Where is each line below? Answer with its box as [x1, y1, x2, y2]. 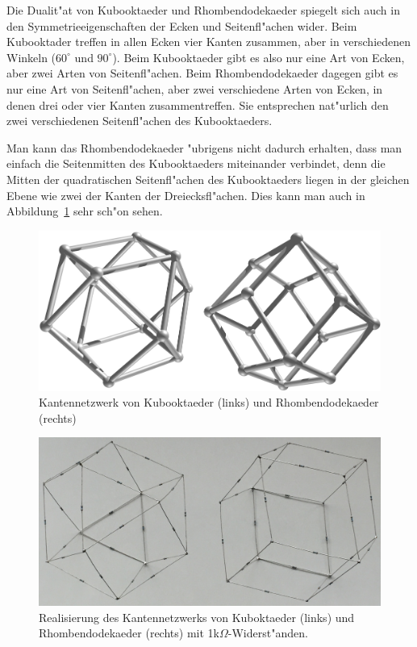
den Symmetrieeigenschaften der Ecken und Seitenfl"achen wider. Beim [6, 17, 357, 34]
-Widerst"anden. [227, 624, 308, 641]
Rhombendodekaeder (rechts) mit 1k [39, 624, 219, 641]
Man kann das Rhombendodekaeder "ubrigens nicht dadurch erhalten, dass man [6, 139, 402, 156]
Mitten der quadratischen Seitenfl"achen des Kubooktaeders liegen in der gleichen [6, 170, 410, 187]
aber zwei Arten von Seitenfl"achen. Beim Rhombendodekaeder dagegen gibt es [6, 65, 398, 81]
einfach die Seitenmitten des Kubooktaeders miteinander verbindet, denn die [6, 155, 386, 172]
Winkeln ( [6, 48, 56, 65]
